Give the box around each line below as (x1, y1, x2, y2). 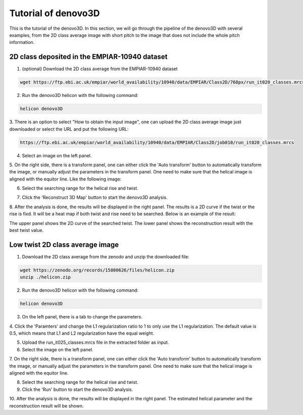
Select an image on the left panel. (22, 152, 92, 159)
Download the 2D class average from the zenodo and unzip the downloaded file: (22, 253, 189, 260)
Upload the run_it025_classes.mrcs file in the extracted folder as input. (22, 339, 169, 346)
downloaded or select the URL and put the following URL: (9, 126, 129, 132)
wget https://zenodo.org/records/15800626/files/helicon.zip (20, 267, 175, 273)
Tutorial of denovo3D (9, 8, 100, 19)
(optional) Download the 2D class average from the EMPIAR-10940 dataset (22, 66, 178, 72)
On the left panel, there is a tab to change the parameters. (22, 314, 142, 320)
